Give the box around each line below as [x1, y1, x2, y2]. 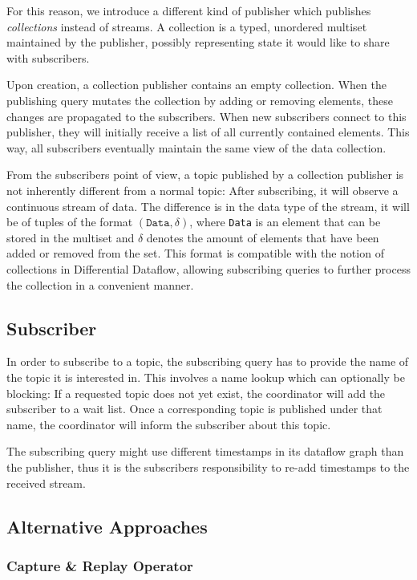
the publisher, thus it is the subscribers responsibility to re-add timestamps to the [6, 458, 410, 475]
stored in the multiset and [6, 229, 135, 245]
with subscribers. [6, 49, 90, 66]
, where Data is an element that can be [189, 213, 381, 230]
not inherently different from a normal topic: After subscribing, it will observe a [6, 181, 399, 198]
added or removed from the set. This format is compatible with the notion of [6, 245, 384, 262]
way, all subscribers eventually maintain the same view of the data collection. [6, 139, 387, 156]
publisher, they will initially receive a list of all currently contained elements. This [6, 124, 410, 140]
